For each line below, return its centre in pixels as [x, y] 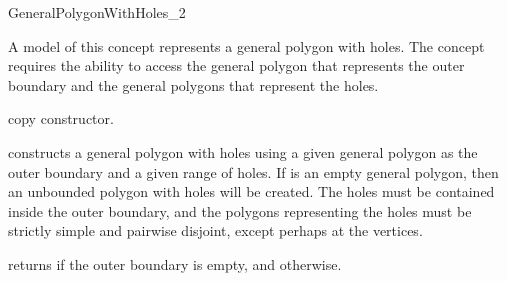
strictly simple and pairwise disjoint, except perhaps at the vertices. [215, 230]
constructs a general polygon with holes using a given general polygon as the [243, 151]
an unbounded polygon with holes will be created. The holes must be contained [251, 191]
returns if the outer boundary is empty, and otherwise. [175, 263]
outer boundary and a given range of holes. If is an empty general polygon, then [253, 171]
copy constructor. [61, 118]
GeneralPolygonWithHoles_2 [97, 12]
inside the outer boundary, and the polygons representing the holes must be [240, 210]
